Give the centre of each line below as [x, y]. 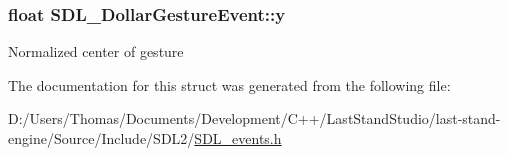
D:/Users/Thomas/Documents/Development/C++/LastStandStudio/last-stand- [254, 118]
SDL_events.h [238, 138]
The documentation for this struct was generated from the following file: [229, 84]
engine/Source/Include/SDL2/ [101, 138]
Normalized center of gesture [96, 51]
